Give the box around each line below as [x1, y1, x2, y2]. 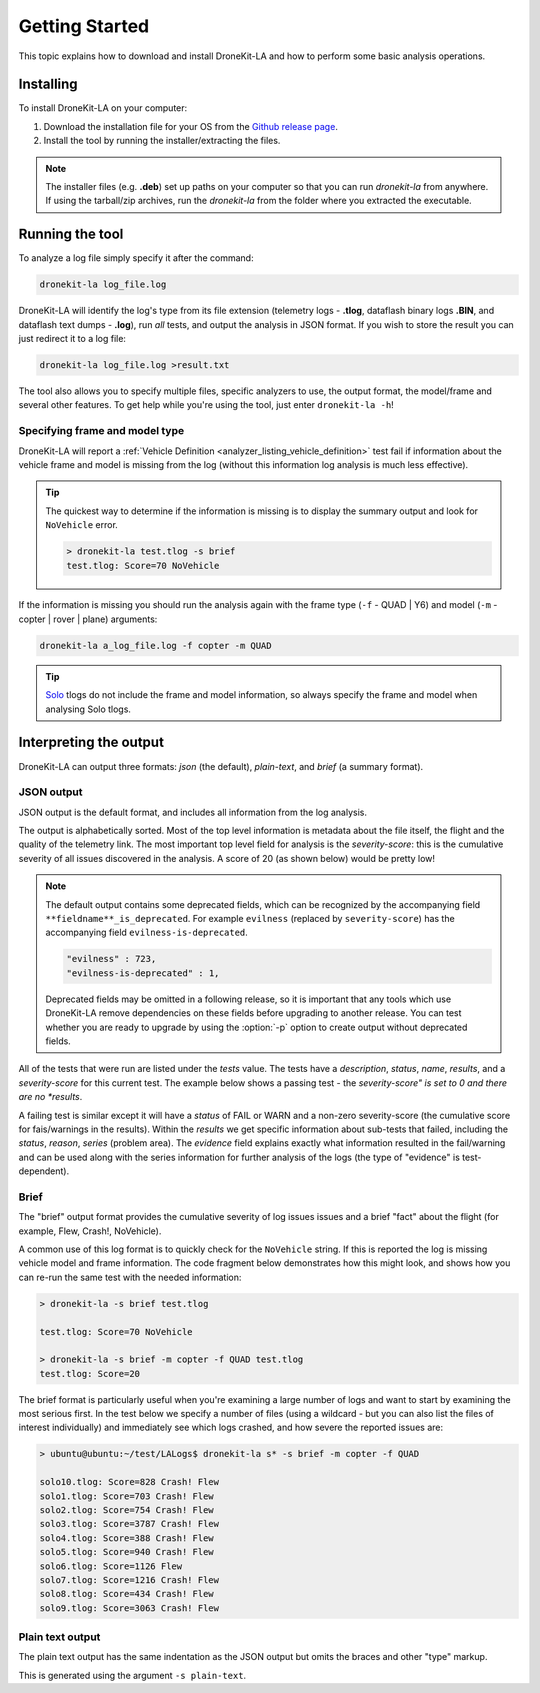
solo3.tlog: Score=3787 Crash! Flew [39, 1518, 220, 1530]
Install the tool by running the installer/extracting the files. [43, 135, 281, 147]
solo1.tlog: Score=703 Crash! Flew [39, 1490, 214, 1502]
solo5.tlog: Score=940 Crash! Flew [39, 1546, 214, 1558]
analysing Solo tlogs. [45, 703, 132, 715]
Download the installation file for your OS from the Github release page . [43, 120, 339, 132]
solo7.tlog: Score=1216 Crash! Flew [39, 1574, 220, 1585]
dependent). [18, 1165, 70, 1177]
